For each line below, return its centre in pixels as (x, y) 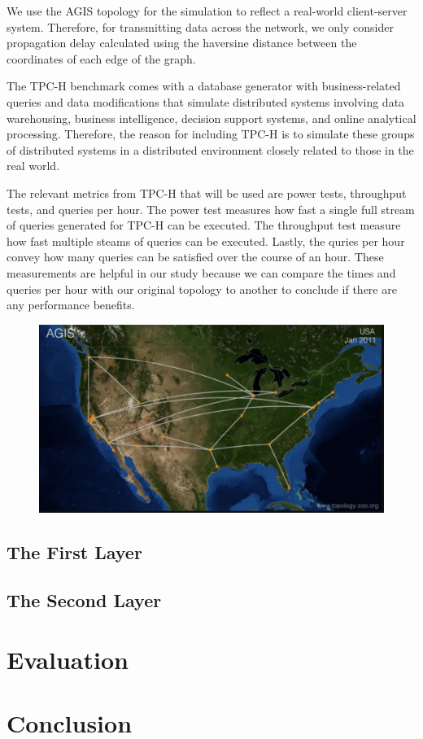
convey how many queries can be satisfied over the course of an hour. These (195, 257)
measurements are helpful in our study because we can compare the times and (201, 272)
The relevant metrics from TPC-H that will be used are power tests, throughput (207, 192)
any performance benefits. (71, 305)
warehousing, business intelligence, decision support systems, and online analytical (211, 118)
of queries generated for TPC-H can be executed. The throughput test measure (204, 225)
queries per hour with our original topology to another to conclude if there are (202, 289)
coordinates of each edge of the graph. (101, 58)
